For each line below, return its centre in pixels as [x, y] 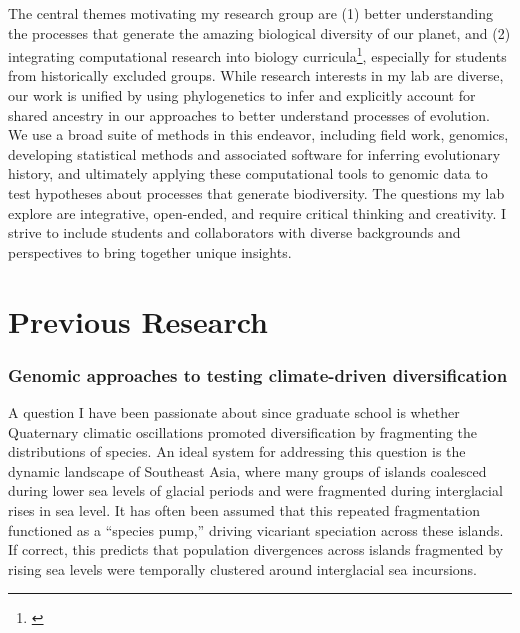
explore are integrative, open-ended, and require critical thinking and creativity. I [257, 212]
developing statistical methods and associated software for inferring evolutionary [254, 153]
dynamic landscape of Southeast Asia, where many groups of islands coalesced [247, 470]
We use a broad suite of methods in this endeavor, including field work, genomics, [258, 134]
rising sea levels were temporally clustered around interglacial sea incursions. [243, 568]
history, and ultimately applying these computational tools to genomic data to [248, 173]
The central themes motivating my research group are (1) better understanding [251, 13]
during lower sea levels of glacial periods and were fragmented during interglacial [255, 490]
